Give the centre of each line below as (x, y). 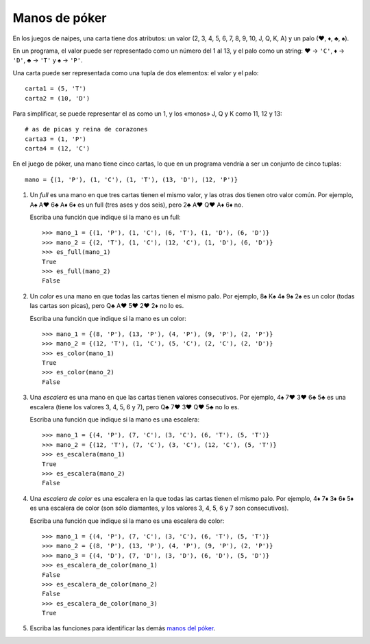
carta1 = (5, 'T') (56, 89)
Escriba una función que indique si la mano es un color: (108, 318)
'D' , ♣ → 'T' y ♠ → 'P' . (48, 60)
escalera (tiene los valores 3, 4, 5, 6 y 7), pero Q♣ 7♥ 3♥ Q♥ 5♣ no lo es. (135, 407)
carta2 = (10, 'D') (58, 98)
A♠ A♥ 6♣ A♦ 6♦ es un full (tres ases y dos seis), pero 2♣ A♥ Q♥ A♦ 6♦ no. (136, 205)
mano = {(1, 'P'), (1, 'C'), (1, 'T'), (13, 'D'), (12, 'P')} (132, 179)
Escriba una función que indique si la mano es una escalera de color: (127, 521)
